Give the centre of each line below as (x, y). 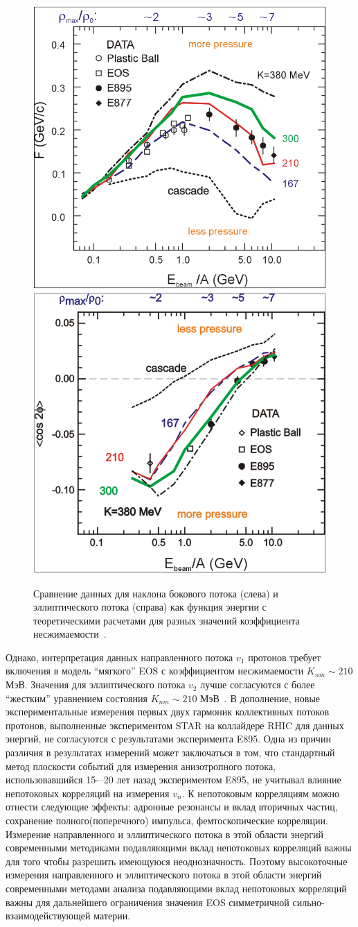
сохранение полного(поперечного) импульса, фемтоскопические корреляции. (167, 820)
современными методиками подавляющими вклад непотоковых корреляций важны (179, 848)
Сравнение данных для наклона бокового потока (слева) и (156, 593)
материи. (112, 916)
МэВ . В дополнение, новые (260, 698)
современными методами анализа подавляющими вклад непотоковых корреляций (176, 888)
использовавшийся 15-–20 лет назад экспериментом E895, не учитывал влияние (173, 780)
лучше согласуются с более (258, 684)
